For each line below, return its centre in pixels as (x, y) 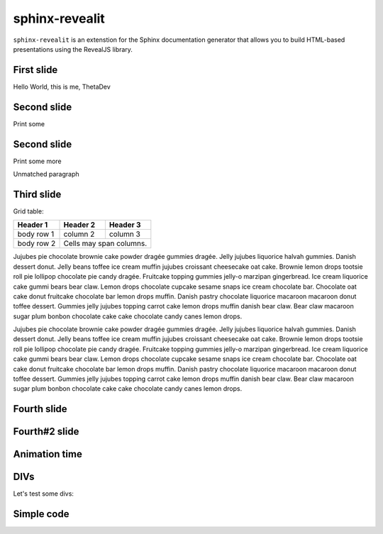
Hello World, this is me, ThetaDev (62, 87)
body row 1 (36, 234)
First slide (35, 70)
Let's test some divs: (44, 494)
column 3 (125, 234)
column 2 (79, 234)
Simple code (41, 514)
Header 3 (125, 225)
